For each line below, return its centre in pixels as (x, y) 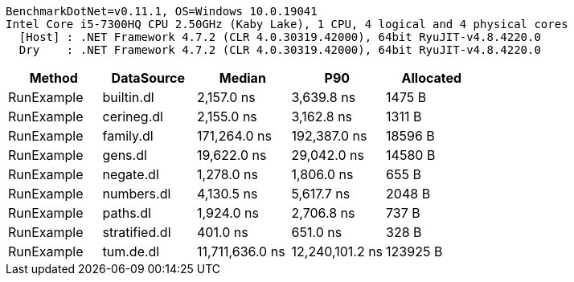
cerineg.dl (133, 116)
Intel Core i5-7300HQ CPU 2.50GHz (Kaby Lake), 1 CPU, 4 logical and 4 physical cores (287, 24)
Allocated (432, 78)
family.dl (128, 136)
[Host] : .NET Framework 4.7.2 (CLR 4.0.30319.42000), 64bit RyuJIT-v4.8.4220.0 (280, 37)
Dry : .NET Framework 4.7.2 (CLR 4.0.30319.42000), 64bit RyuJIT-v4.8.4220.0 (280, 50)
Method (53, 78)
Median (242, 78)
